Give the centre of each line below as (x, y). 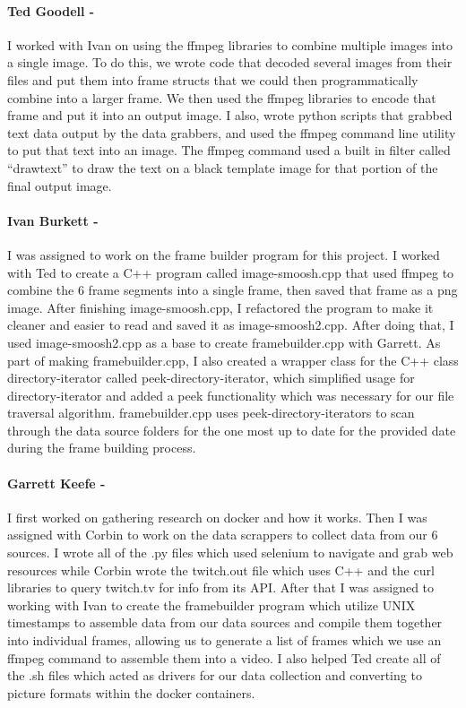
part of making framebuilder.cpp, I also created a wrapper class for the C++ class (233, 360)
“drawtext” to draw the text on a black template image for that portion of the (223, 167)
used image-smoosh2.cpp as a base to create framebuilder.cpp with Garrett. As (224, 342)
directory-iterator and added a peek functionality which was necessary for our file (231, 395)
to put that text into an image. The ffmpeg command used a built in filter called (229, 150)
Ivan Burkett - (53, 220)
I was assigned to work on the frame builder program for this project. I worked (224, 254)
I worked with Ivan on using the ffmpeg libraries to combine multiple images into (230, 44)
